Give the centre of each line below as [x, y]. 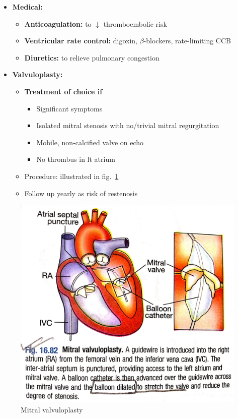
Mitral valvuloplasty [52, 409]
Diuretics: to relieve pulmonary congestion [92, 57]
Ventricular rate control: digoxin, [81, 41]
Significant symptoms [69, 108]
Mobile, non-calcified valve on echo [90, 142]
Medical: [27, 7]
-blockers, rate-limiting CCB [187, 41]
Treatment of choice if [63, 91]
